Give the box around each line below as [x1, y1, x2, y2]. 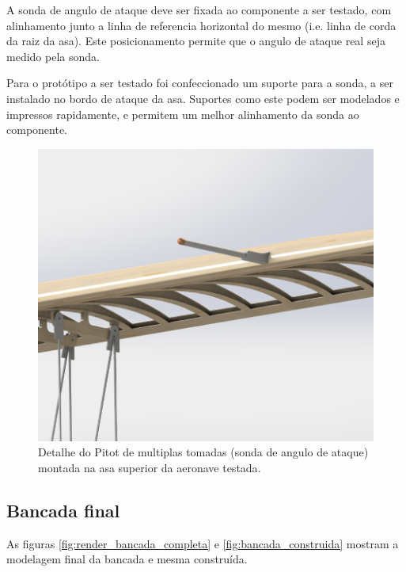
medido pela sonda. [6, 48, 100, 64]
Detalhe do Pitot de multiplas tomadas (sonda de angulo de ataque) [38, 444, 369, 460]
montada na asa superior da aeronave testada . [38, 459, 261, 475]
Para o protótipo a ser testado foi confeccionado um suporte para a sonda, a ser [6, 74, 393, 91]
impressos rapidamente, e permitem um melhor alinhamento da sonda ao [6, 105, 359, 122]
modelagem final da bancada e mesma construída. [6, 551, 248, 567]
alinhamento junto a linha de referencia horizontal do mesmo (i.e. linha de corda [6, 17, 397, 33]
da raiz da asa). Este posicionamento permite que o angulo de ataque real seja [6, 32, 385, 49]
